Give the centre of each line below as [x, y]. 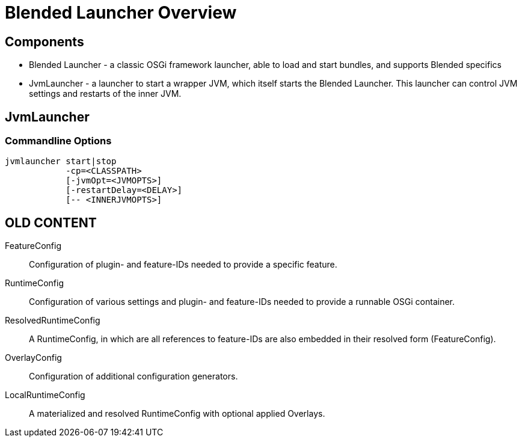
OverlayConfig [33, 358]
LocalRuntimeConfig [45, 395]
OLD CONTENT [51, 223]
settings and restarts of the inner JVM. [105, 94]
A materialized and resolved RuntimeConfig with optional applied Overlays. [177, 414]
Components [45, 41]
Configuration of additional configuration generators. [134, 376]
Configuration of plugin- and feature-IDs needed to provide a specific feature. [183, 265]
